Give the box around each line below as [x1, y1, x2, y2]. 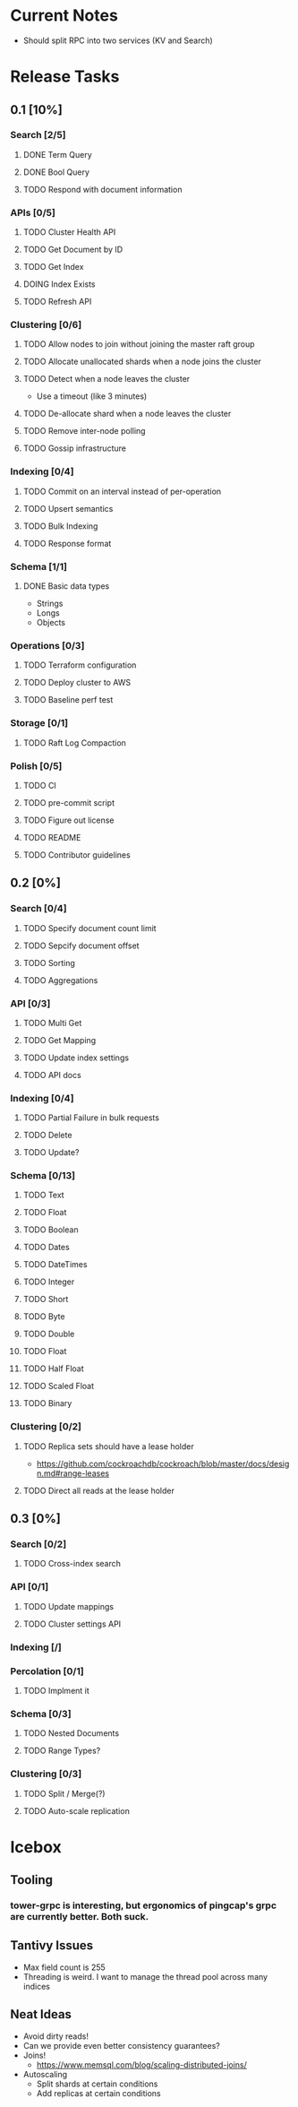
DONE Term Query [22, 149, 92, 160]
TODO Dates [22, 1242, 70, 1253]
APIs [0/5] [10, 206, 56, 219]
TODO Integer [22, 1276, 75, 1287]
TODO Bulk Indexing [22, 521, 98, 531]
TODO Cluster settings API [22, 1619, 122, 1629]
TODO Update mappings [22, 1601, 115, 1611]
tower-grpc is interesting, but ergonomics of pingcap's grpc [10, 1899, 277, 1912]
